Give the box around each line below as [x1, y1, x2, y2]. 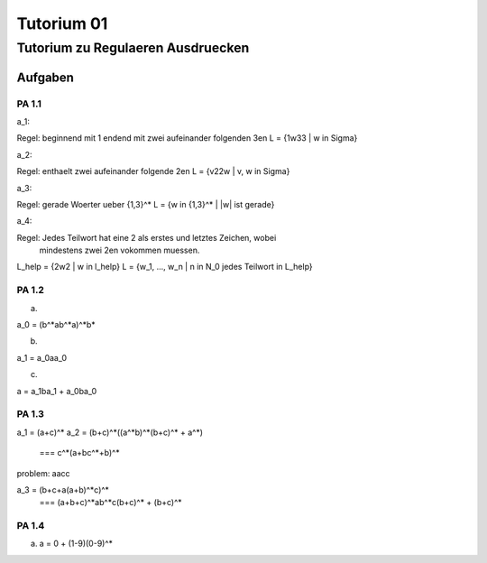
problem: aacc [16, 467, 71, 478]
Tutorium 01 [16, 14, 108, 33]
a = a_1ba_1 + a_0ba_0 [16, 385, 97, 396]
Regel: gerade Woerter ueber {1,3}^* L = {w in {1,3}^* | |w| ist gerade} [16, 198, 275, 209]
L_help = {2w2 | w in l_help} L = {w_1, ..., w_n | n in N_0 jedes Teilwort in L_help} [16, 262, 313, 272]
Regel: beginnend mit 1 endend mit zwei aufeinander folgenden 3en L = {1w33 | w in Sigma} [16, 133, 358, 143]
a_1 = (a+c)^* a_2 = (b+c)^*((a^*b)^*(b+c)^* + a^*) [16, 427, 203, 438]
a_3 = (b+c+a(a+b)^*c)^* [16, 484, 110, 495]
